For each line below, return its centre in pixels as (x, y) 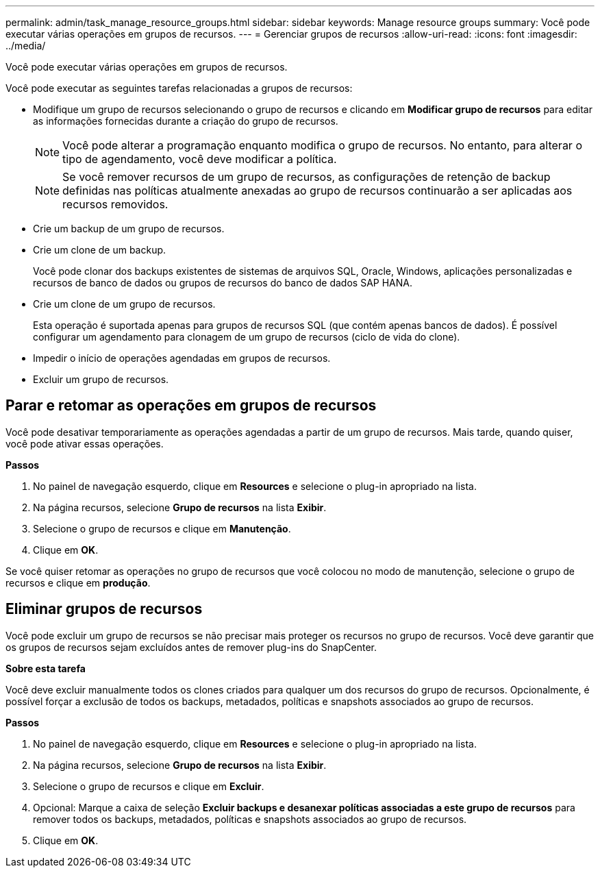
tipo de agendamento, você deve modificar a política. (200, 159)
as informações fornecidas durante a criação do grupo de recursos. (186, 121)
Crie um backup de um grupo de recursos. (129, 229)
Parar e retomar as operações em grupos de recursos (191, 406)
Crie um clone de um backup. (100, 250)
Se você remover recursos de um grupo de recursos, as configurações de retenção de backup (307, 177)
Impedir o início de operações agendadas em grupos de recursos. (182, 358)
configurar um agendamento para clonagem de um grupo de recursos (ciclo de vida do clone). (247, 337)
